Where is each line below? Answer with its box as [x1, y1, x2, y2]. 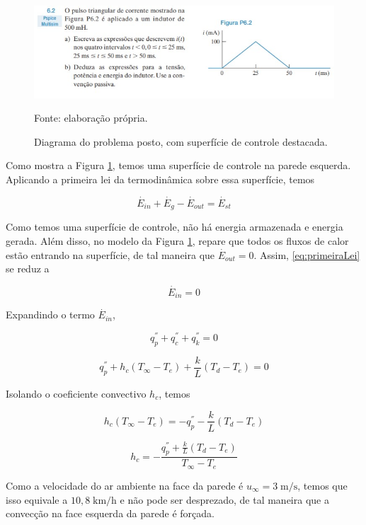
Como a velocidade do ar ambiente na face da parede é [6, 478, 244, 492]
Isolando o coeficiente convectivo [6, 386, 147, 400]
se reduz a [6, 261, 50, 276]
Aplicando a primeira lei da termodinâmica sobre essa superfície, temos [6, 172, 315, 187]
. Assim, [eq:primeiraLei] [253, 247, 360, 262]
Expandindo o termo [6, 307, 95, 322]
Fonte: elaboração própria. [34, 110, 148, 125]
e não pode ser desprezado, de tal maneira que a [120, 492, 329, 507]
